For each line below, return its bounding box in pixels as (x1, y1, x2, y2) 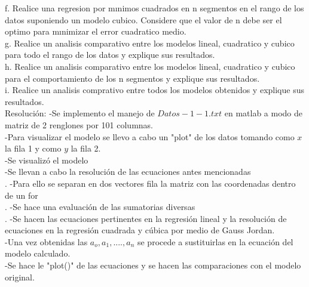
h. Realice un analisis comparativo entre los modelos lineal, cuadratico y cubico (5, 60, 295, 72)
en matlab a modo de (224, 107, 303, 119)
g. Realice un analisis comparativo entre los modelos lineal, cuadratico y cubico (5, 36, 295, 49)
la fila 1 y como (5, 142, 62, 155)
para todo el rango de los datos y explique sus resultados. (5, 48, 215, 61)
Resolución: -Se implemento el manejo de (5, 107, 155, 119)
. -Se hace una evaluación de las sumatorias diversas (5, 200, 195, 213)
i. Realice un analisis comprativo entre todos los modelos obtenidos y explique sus (5, 84, 304, 96)
